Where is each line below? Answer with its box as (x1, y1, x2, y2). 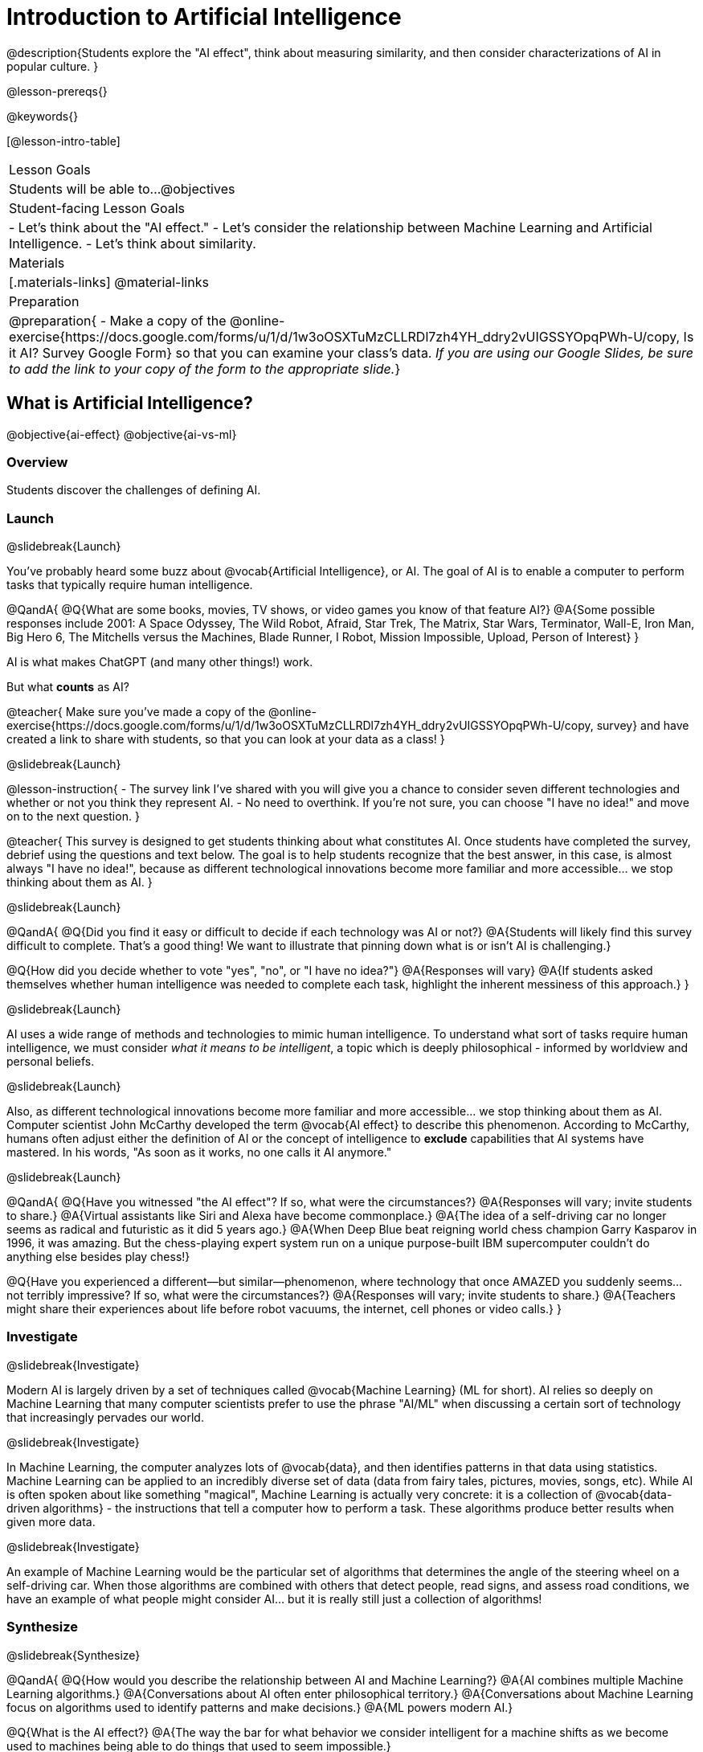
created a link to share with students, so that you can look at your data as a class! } (6, 732, 445, 747)
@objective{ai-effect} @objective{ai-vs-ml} (6, 427, 237, 441)
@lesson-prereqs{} (6, 84, 108, 98)
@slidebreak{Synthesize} (6, 1648, 141, 1662)
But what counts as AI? (6, 680, 129, 694)
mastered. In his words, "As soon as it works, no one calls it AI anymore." (6, 1145, 392, 1160)
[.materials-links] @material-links (9, 273, 209, 290)
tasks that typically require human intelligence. (6, 578, 253, 592)
